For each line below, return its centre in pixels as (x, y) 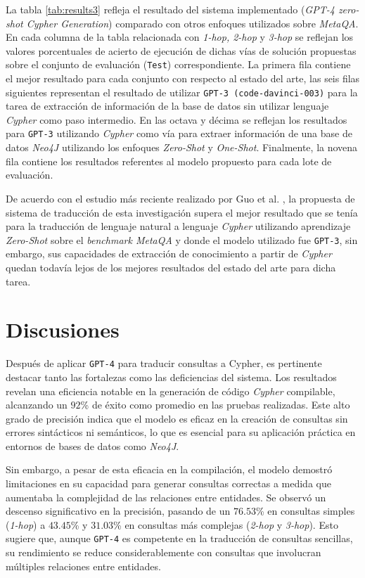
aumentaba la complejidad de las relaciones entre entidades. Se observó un (166, 497)
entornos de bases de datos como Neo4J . (92, 445)
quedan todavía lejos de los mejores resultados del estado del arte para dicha (171, 267)
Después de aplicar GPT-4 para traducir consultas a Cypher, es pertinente (164, 363)
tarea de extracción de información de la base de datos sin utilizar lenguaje (167, 106)
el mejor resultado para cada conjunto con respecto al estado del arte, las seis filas (183, 78)
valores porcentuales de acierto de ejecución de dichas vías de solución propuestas (181, 50)
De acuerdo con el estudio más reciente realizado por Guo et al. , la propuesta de (180, 198)
